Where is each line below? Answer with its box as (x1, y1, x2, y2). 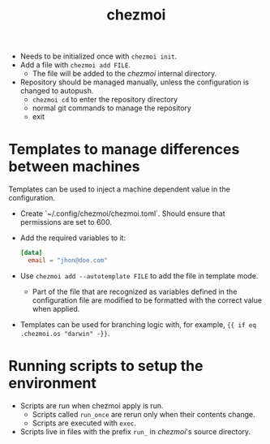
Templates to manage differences (8, 140, 240, 159)
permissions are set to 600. (19, 218, 112, 227)
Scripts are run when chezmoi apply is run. (19, 400, 164, 411)
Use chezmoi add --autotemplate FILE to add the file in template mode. (19, 270, 259, 281)
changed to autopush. (19, 86, 94, 96)
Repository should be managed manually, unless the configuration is (19, 77, 250, 87)
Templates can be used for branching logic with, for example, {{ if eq (19, 319, 257, 330)
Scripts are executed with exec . (32, 418, 136, 428)
